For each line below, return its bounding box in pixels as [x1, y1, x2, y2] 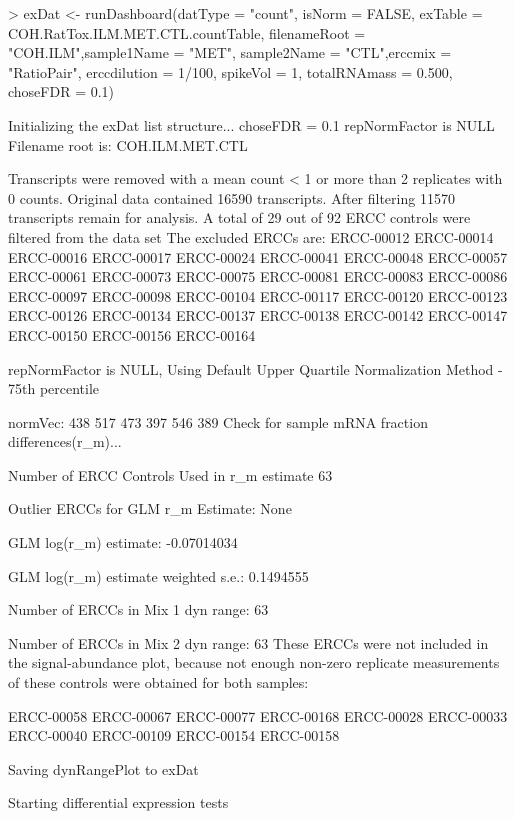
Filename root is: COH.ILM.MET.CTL [8, 134, 248, 155]
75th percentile [8, 378, 100, 399]
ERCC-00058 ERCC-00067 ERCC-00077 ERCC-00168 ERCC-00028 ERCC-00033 [8, 705, 508, 726]
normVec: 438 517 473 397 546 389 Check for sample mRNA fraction [8, 411, 428, 432]
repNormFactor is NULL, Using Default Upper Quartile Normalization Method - [8, 358, 503, 379]
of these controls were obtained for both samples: [8, 672, 309, 693]
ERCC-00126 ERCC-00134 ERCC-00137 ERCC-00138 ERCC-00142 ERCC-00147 [8, 305, 508, 326]
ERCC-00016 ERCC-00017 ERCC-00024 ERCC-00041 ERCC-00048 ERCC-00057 [8, 246, 508, 267]
